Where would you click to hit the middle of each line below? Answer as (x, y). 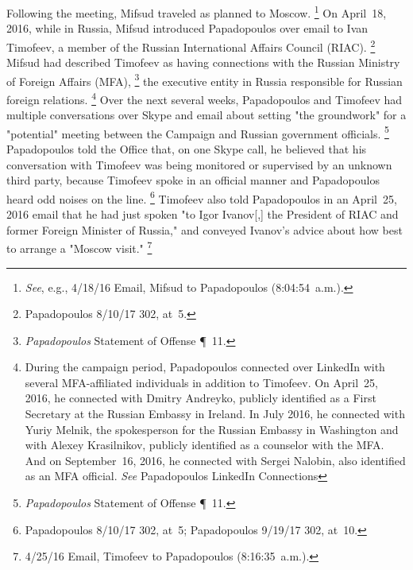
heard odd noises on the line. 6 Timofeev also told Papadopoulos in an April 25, (202, 197)
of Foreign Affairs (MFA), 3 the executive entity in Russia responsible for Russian (205, 79)
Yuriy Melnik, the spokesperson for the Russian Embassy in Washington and (212, 429)
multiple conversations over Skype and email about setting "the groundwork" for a (206, 115)
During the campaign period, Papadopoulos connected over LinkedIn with (205, 367)
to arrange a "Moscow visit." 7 (79, 247)
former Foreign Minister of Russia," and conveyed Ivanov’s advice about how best (205, 229)
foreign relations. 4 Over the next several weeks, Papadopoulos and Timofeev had (205, 98)
